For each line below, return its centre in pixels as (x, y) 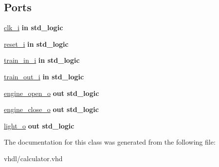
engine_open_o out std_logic (52, 93)
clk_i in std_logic (34, 28)
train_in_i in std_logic (42, 60)
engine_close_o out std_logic (51, 109)
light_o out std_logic (39, 125)
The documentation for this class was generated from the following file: (110, 142)
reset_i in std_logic (36, 44)
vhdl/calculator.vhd (33, 158)
